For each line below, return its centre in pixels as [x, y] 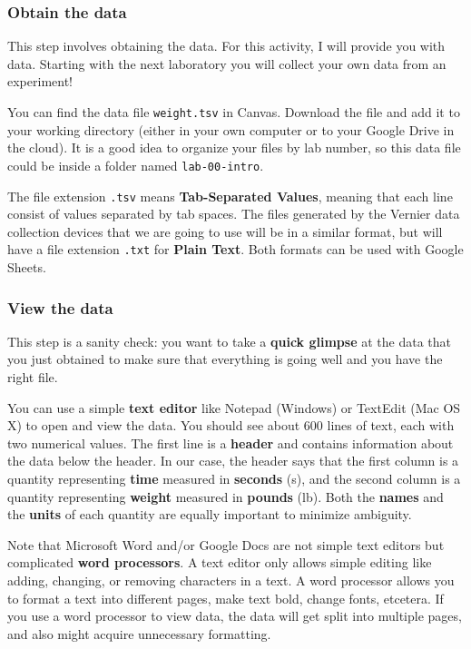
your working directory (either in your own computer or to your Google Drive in [231, 129]
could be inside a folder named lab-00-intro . [136, 165]
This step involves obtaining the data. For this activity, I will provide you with [226, 46]
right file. [33, 377]
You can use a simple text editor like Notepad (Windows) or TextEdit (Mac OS [234, 407]
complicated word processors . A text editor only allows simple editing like [220, 562]
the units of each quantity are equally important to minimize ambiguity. [210, 514]
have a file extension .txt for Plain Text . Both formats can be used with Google [235, 249]
